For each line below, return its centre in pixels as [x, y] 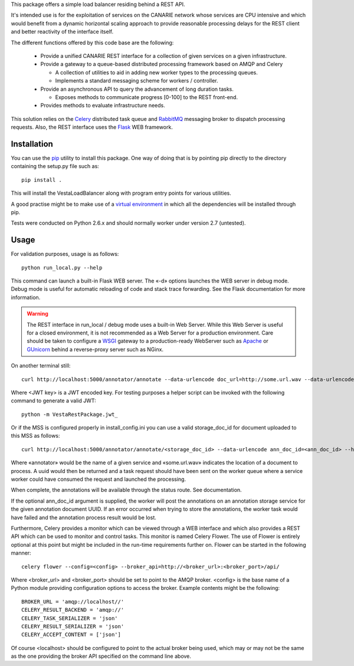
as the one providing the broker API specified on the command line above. [101, 656]
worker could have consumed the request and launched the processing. [98, 479]
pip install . [42, 180]
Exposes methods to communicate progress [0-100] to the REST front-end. [147, 97]
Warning [37, 314]
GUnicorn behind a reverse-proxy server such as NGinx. [95, 349]
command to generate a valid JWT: [54, 401]
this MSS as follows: [35, 436]
